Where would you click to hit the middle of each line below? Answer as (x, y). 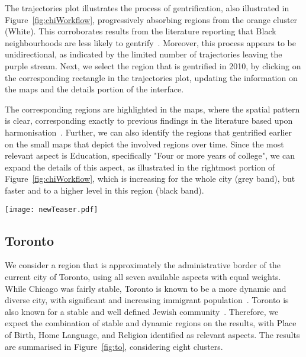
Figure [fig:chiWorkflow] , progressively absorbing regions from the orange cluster (151, 19)
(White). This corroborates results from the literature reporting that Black (141, 31)
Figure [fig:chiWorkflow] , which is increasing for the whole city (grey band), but (150, 178)
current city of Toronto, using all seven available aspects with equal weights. (143, 276)
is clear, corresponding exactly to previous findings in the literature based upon (149, 120)
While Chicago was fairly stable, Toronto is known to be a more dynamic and (146, 288)
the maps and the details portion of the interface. (94, 89)
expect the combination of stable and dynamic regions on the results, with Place (151, 323)
